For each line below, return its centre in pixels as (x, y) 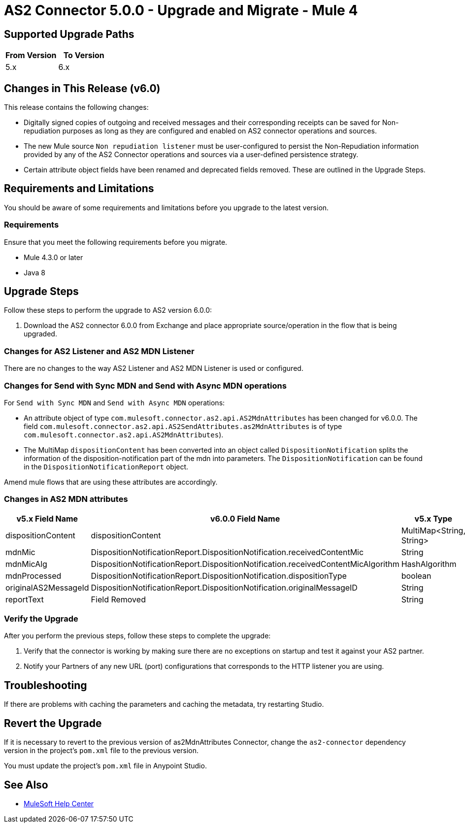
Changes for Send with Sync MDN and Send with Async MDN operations (145, 385)
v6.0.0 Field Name (245, 518)
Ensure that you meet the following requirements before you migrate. (116, 242)
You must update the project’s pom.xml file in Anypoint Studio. (105, 766)
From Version (31, 55)
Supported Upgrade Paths (69, 34)
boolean (416, 576)
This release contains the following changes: (76, 107)
